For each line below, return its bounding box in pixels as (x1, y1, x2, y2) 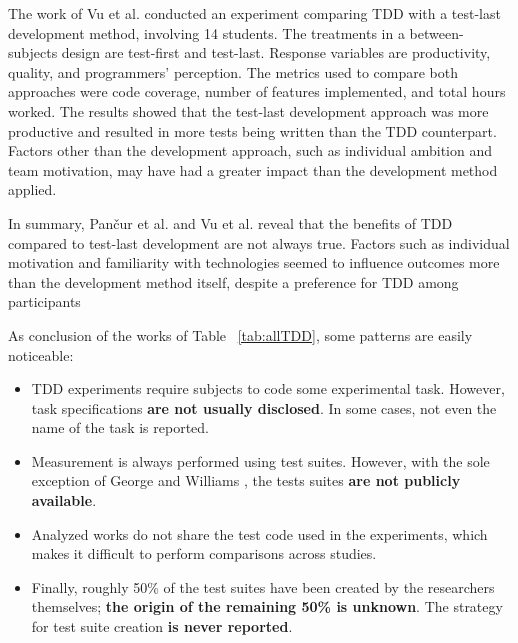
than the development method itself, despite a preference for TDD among (8, 271, 459, 292)
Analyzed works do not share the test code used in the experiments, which (31, 523, 488, 544)
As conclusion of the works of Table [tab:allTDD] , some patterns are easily (8, 324, 473, 345)
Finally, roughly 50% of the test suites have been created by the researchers (31, 576, 495, 597)
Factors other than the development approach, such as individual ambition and (8, 140, 492, 161)
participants (8, 291, 81, 312)
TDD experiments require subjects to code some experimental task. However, (31, 378, 505, 399)
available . (31, 490, 97, 511)
